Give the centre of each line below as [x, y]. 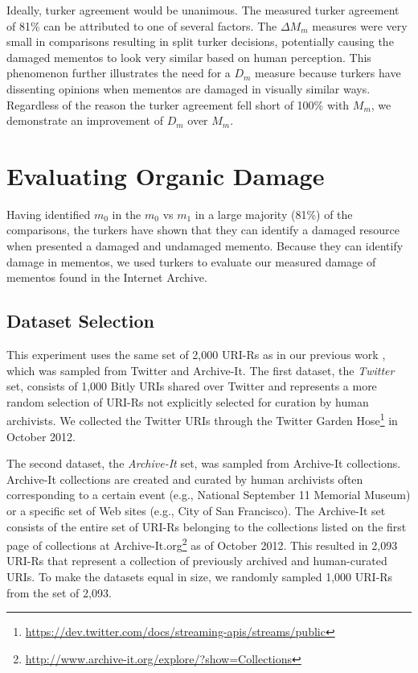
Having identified [49, 214]
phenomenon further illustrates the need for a [119, 73]
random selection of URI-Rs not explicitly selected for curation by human [188, 401]
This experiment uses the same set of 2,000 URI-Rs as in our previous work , [196, 355]
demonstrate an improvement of [85, 120]
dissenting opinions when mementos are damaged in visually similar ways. [189, 88]
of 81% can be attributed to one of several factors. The [142, 25]
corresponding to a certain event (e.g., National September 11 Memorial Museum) [209, 495]
